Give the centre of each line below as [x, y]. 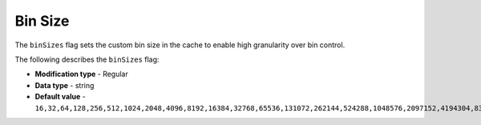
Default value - [60, 97]
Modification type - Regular [81, 74]
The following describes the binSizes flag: [87, 59]
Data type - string [65, 85]
